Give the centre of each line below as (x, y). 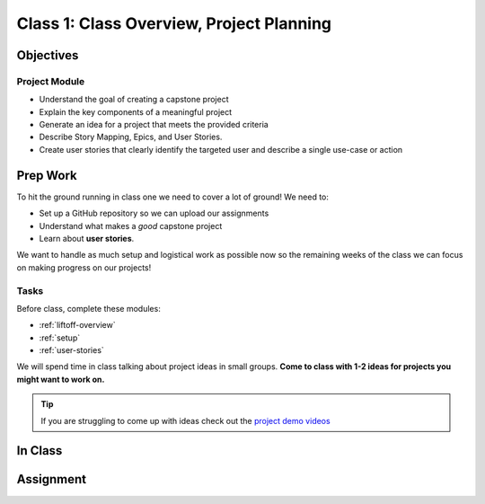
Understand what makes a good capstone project (131, 225)
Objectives (48, 55)
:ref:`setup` (60, 338)
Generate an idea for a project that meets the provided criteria (154, 125)
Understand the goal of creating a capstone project (134, 100)
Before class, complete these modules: (88, 308)
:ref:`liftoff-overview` (77, 325)
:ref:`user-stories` (72, 350)
